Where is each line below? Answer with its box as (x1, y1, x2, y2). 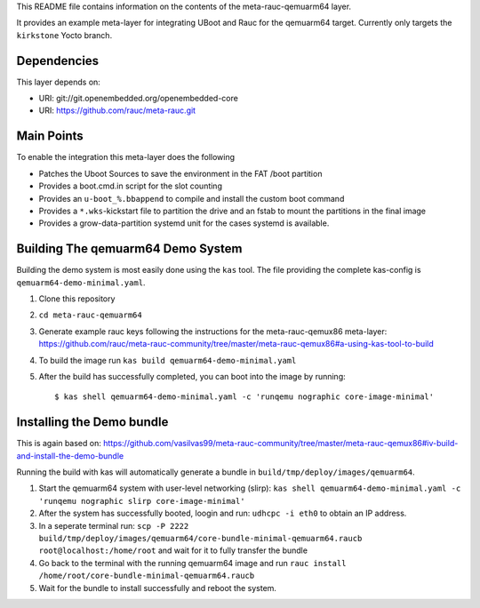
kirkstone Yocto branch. (16, 29, 113, 40)
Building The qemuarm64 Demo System (16, 241, 244, 257)
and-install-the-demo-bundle (16, 450, 124, 461)
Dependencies (16, 53, 100, 68)
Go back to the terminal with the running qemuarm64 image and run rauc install (38, 557, 347, 568)
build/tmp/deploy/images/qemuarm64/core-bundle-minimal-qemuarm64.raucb (38, 533, 363, 543)
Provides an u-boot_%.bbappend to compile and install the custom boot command (38, 193, 345, 204)
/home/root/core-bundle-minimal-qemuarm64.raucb (38, 571, 255, 581)
